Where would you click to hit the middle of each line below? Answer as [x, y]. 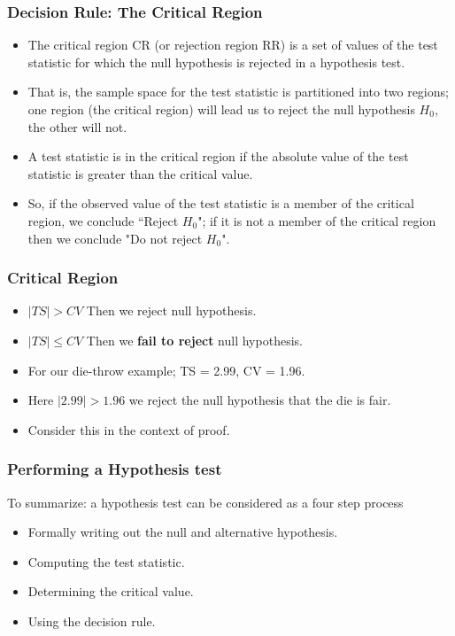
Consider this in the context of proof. [129, 429]
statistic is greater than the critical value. [140, 173]
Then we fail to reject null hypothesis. [194, 340]
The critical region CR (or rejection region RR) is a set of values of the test [233, 45]
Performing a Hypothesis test [115, 469]
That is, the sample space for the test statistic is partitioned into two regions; [238, 92]
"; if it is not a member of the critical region [317, 220]
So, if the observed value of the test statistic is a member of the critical [221, 203]
